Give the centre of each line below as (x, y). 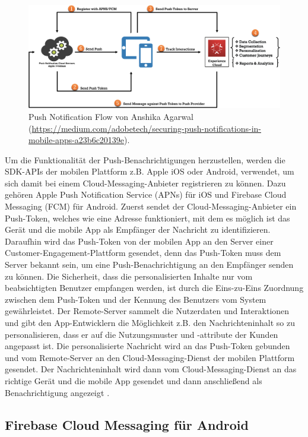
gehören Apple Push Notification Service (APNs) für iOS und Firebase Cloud (146, 194)
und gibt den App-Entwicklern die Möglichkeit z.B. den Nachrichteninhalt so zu (150, 322)
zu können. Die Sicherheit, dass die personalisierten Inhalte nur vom (129, 276)
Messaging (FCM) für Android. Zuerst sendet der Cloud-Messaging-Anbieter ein (151, 206)
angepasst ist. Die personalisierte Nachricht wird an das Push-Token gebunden (147, 346)
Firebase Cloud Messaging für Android (127, 424)
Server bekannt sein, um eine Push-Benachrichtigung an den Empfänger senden (149, 265)
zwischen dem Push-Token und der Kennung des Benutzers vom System (136, 299)
